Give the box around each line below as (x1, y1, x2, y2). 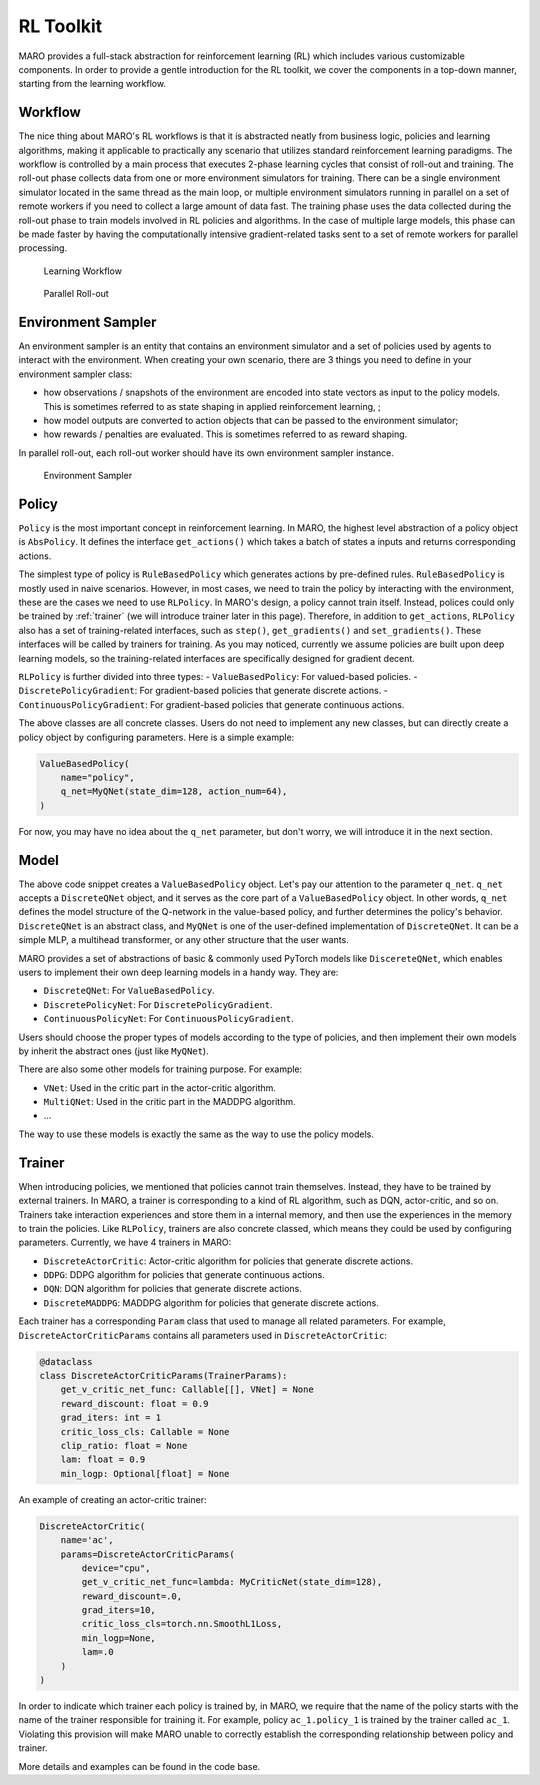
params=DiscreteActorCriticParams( (60, 1548, 235, 1560)
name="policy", (60, 771, 135, 783)
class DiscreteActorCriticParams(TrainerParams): (39, 1370, 288, 1382)
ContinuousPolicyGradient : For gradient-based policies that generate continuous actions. (18, 698, 405, 710)
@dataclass (39, 1356, 93, 1367)
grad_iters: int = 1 (60, 1412, 162, 1424)
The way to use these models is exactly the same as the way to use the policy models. (18, 1128, 375, 1140)
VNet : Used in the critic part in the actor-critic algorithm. (43, 1081, 277, 1094)
